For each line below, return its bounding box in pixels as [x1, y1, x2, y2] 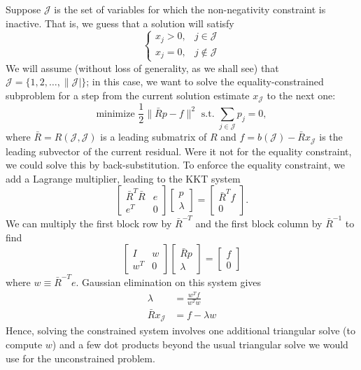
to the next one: [267, 87, 336, 102]
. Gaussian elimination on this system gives [76, 274, 262, 289]
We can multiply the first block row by [6, 216, 172, 231]
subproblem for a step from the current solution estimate [6, 87, 250, 102]
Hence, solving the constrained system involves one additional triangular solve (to [6, 323, 355, 338]
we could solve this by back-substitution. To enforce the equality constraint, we [6, 157, 346, 172]
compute [6, 337, 43, 352]
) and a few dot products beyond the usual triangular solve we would [52, 337, 348, 352]
